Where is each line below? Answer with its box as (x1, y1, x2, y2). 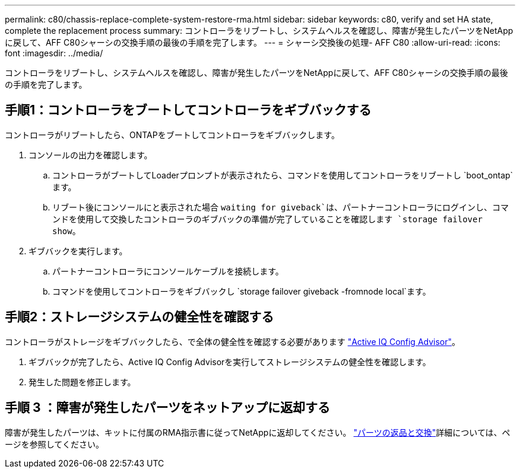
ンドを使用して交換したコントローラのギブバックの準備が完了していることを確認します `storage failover (52, 214, 483, 224)
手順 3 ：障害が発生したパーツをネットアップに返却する (5, 400, 331, 416)
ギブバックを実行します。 (28, 245, 128, 256)
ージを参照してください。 (5, 439, 104, 449)
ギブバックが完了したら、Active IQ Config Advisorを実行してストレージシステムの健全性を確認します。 (28, 356, 431, 367)
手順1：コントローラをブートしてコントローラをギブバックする (5, 103, 372, 118)
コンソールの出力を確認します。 (28, 149, 153, 160)
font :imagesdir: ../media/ (5, 48, 103, 58)
